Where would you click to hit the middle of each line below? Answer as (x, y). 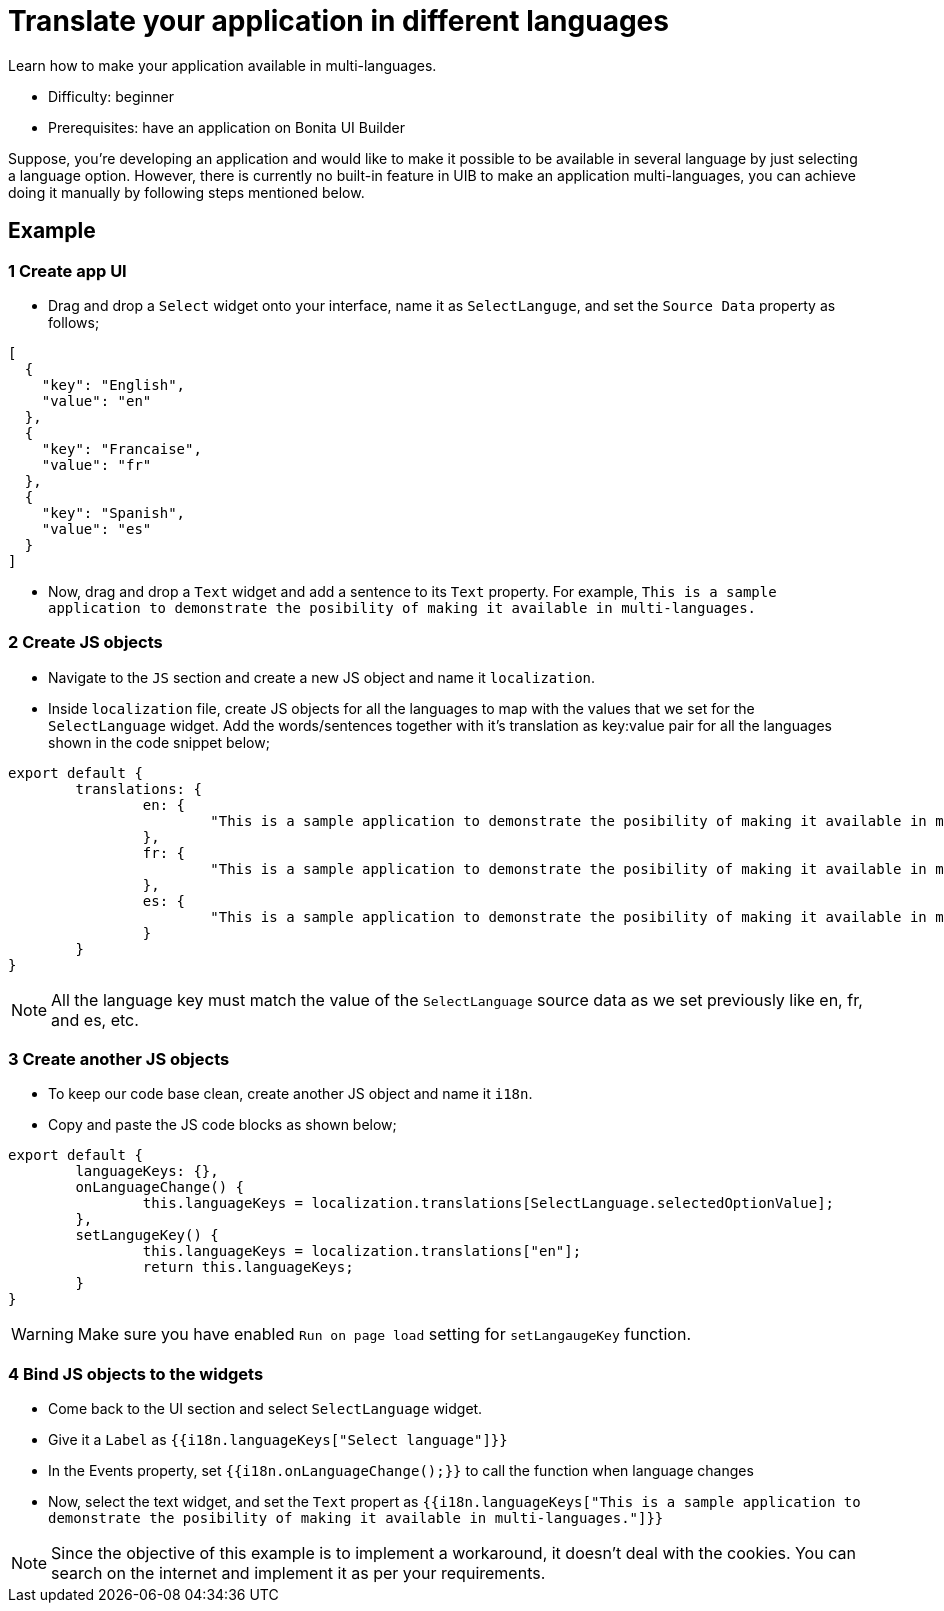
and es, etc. (95, 1019)
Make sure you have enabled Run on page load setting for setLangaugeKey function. (384, 1334)
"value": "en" (96, 400)
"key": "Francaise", (121, 448)
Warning (42, 1334)
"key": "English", (113, 384)
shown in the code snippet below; (159, 742)
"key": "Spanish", (113, 512)
